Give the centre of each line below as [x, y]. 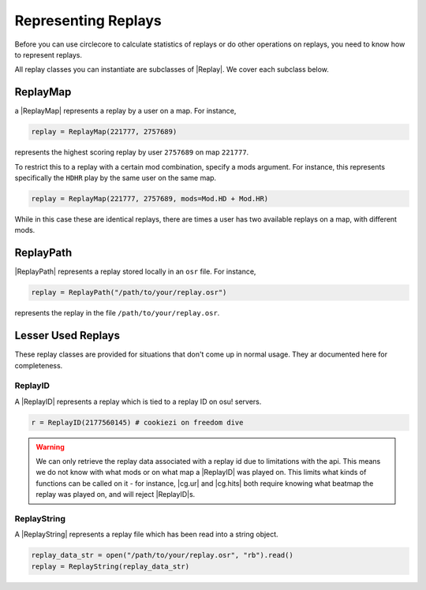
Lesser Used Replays [67, 336]
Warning [50, 446]
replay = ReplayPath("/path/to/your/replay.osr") [129, 293]
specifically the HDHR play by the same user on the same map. [116, 177]
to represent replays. [49, 54]
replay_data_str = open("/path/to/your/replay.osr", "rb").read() [162, 555]
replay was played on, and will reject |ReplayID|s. [116, 495]
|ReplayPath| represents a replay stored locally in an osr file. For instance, [135, 271]
